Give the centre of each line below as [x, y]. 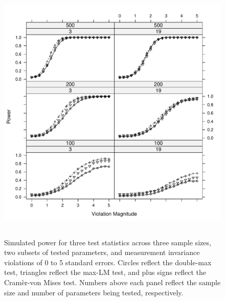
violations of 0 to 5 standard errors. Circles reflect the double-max [108, 262]
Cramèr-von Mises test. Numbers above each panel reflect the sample [112, 282]
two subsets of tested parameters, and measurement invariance [102, 252]
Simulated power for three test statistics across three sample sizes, [108, 242]
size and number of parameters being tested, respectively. [94, 292]
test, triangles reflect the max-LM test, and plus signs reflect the [105, 272]
